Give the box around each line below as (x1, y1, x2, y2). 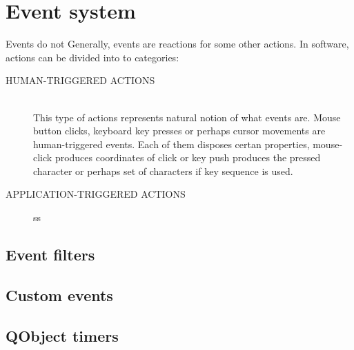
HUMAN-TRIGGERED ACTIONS (6, 73, 155, 87)
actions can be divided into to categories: (6, 50, 179, 64)
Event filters (6, 244, 95, 265)
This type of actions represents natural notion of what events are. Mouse (33, 110, 341, 124)
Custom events (6, 284, 113, 305)
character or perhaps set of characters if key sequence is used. (33, 163, 293, 178)
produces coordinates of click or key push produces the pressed (55, 150, 321, 165)
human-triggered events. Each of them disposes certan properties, (33, 136, 310, 151)
